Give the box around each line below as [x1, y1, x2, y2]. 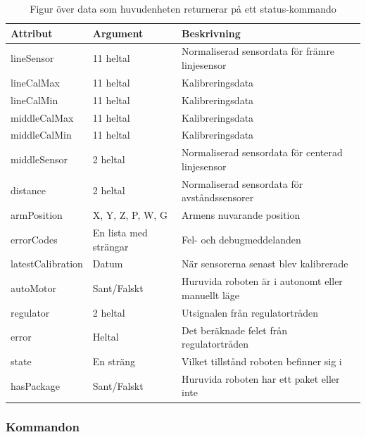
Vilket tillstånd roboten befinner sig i [182, 353, 342, 368]
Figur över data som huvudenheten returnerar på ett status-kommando [30, 1, 336, 15]
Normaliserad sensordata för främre [182, 44, 335, 58]
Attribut [11, 25, 53, 40]
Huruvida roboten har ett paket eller [182, 371, 340, 386]
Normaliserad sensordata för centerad [182, 145, 343, 160]
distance [11, 183, 46, 198]
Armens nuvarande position [182, 208, 301, 222]
